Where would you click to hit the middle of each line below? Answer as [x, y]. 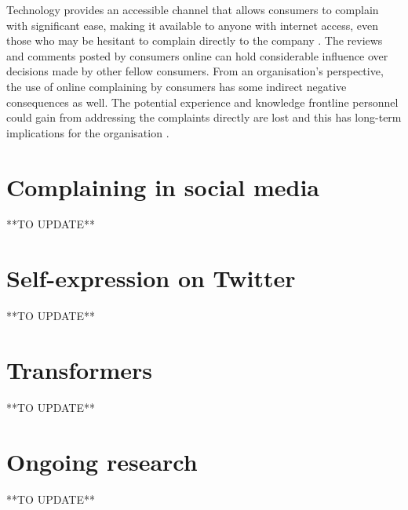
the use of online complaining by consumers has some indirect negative [177, 86]
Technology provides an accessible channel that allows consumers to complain [193, 9]
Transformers [80, 369]
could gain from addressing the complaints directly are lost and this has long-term [204, 117]
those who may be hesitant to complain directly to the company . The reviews [195, 40]
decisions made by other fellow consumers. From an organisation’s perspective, [195, 71]
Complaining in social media [163, 186]
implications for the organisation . [88, 132]
